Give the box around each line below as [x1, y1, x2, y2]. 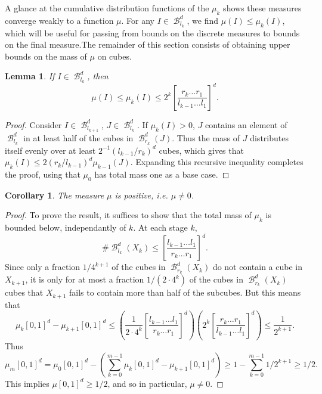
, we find [187, 14, 219, 26]
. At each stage [133, 221, 188, 234]
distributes [250, 131, 289, 144]
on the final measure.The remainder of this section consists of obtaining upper [5, 38, 290, 51]
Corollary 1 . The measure [5, 188, 104, 201]
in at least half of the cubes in [23, 131, 134, 144]
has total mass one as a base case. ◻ [94, 167, 230, 180]
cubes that [5, 286, 44, 299]
